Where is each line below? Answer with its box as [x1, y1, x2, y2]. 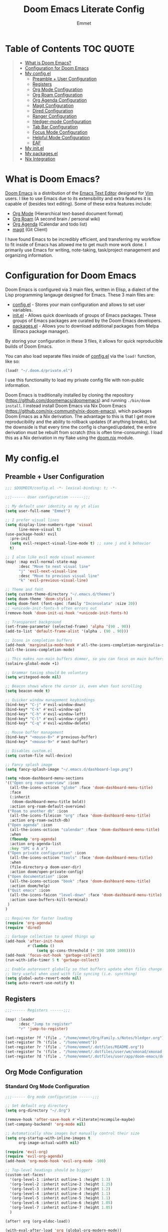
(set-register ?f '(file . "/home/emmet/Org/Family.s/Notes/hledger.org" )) [5, 1035, 166, 1041]
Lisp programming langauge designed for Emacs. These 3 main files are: [5, 291, 155, 297]
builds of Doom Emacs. [5, 343, 53, 349]
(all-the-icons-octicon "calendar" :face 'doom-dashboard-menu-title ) [9, 828, 160, 833]
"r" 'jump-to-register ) [18, 1026, 68, 1031]
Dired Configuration [32, 108, 73, 114]
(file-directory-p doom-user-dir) [9, 865, 81, 870]
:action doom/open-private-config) [9, 869, 84, 874]
